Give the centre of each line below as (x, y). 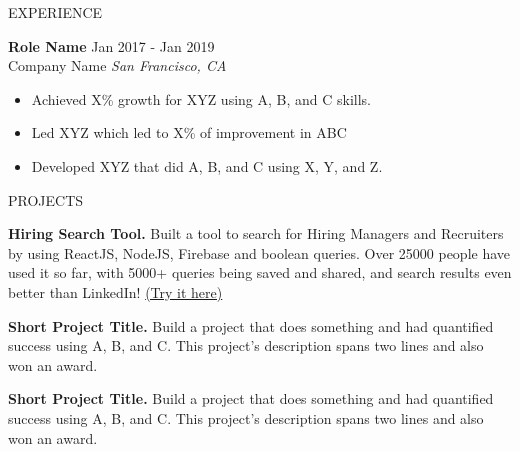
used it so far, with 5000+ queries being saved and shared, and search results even (260, 272)
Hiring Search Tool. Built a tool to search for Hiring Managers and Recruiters (256, 233)
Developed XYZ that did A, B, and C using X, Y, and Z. (207, 165)
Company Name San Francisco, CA (117, 65)
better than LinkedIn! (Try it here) (115, 291)
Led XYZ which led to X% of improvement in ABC (189, 132)
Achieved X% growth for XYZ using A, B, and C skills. (201, 98)
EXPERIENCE (55, 12)
